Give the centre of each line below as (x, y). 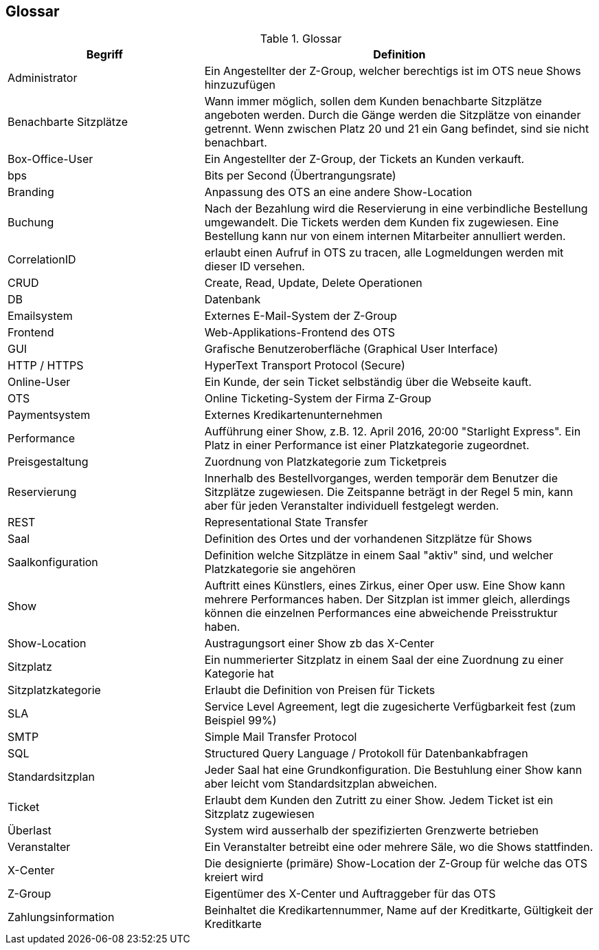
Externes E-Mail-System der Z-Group (301, 316)
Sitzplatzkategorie (54, 690)
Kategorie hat (239, 674)
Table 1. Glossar (301, 39)
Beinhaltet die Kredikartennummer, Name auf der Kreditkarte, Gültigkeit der (399, 910)
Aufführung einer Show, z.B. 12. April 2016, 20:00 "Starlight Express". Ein (393, 432)
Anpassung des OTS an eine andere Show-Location (338, 192)
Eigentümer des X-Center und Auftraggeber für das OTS (350, 894)
